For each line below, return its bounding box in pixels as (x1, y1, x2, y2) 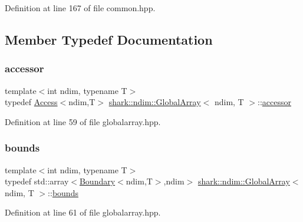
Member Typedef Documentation (5, 30, 213, 48)
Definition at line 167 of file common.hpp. (5, 2, 156, 14)
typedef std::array (5, 175, 69, 187)
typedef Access (5, 96, 58, 108)
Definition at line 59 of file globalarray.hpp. (5, 115, 161, 127)
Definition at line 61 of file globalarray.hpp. (5, 206, 161, 218)
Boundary (79, 175, 116, 187)
